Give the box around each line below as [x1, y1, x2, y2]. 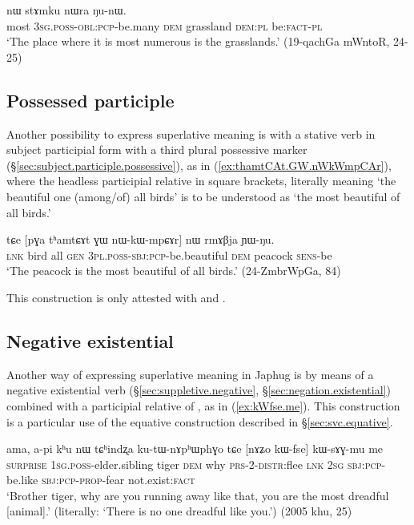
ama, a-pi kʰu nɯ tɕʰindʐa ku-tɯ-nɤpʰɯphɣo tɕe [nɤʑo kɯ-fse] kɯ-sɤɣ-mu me [6, 440, 384, 457]
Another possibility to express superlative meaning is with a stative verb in [6, 125, 376, 142]
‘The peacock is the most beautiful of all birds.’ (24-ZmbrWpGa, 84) [6, 262, 341, 279]
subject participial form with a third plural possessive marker [6, 141, 307, 158]
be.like [6, 471, 38, 488]
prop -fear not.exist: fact [79, 471, 195, 488]
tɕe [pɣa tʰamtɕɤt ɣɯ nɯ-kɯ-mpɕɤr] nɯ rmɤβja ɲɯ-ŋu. [6, 231, 275, 248]
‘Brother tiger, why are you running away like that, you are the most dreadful [6, 487, 389, 503]
